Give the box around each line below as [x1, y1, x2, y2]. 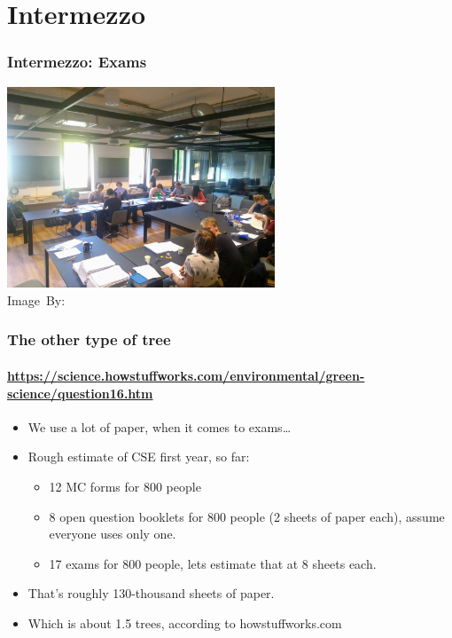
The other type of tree [7, 328, 171, 351]
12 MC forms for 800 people [49, 477, 201, 495]
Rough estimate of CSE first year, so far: [27, 447, 250, 466]
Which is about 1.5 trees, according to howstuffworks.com [27, 613, 342, 632]
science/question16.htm [7, 383, 153, 402]
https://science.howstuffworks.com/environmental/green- [7, 366, 365, 384]
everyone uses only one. [49, 524, 176, 543]
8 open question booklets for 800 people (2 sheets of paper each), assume [49, 507, 445, 525]
